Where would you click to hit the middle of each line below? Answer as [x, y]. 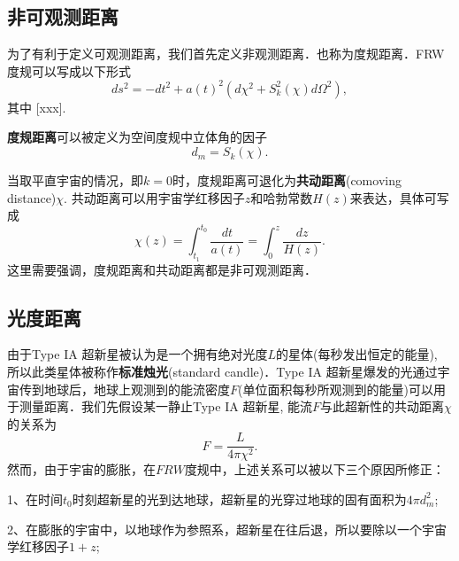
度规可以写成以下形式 [69, 70]
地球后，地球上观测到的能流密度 [137, 389]
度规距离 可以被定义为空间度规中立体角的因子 [137, 137]
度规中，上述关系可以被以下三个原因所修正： [314, 469]
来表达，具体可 [393, 197]
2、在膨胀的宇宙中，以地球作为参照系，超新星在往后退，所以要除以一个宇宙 [227, 529]
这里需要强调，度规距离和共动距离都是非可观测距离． [162, 269]
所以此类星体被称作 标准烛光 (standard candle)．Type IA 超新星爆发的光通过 [222, 371]
